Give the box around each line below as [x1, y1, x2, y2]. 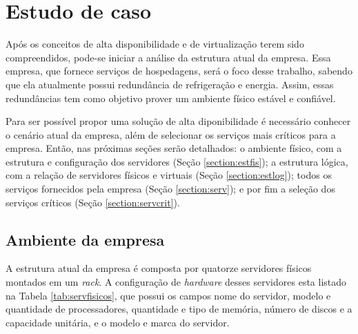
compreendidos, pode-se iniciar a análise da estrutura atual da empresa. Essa [6, 50, 331, 64]
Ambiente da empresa [6, 228, 165, 250]
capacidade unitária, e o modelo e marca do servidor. [6, 315, 230, 329]
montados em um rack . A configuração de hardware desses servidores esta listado [6, 275, 347, 289]
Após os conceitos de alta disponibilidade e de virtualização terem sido [6, 37, 304, 51]
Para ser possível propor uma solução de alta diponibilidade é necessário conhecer [6, 114, 351, 128]
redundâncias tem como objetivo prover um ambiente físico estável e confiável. [6, 90, 336, 105]
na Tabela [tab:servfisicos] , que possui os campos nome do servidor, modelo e [6, 288, 331, 302]
